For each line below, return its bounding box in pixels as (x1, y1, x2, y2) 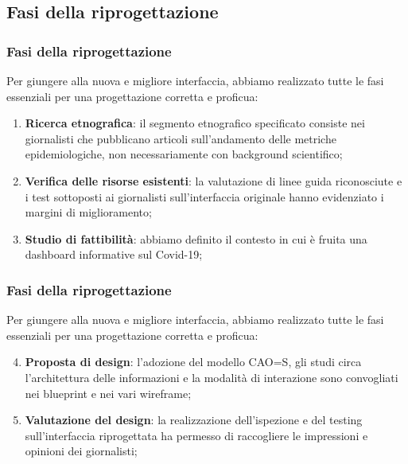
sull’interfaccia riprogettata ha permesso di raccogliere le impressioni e (25, 427, 368, 443)
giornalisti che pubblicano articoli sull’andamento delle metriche (25, 130, 336, 146)
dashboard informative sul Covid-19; (25, 246, 203, 263)
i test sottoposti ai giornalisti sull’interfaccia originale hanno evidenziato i (25, 188, 384, 205)
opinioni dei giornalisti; (25, 443, 138, 459)
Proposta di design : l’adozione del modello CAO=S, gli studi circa (25, 353, 362, 370)
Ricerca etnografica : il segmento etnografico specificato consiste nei (25, 115, 365, 131)
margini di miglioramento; (25, 204, 152, 220)
